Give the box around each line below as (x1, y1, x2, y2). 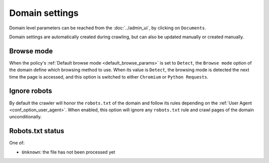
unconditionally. (9, 114, 42, 120)
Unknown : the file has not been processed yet (21, 149, 116, 155)
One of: (9, 140, 25, 146)
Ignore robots (9, 87, 52, 95)
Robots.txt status (9, 127, 64, 135)
